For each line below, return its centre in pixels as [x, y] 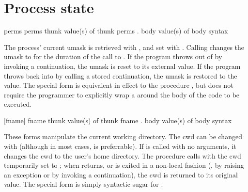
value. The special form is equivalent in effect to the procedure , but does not [119, 85]
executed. [18, 104]
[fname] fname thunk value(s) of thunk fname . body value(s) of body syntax [118, 120]
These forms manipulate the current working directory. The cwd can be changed [123, 136]
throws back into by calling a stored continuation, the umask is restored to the [121, 75]
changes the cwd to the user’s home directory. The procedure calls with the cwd [123, 155]
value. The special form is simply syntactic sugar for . [84, 184]
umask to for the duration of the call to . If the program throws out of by [113, 56]
